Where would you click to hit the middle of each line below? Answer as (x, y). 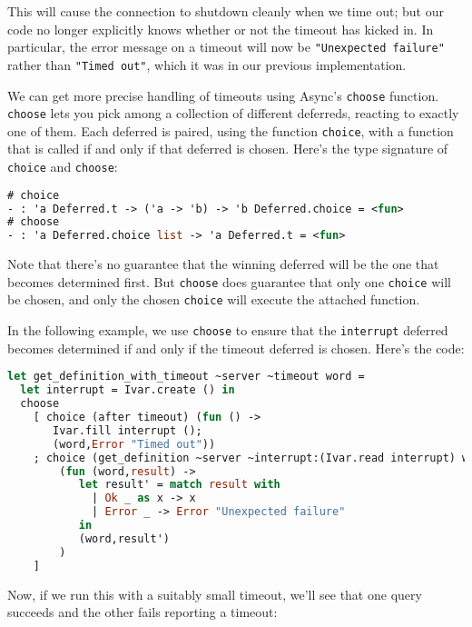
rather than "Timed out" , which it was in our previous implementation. (207, 64)
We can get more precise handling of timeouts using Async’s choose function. (223, 95)
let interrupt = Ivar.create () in (128, 390)
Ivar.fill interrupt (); (128, 430)
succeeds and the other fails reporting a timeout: (143, 612)
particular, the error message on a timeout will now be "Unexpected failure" (226, 47)
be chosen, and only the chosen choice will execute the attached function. (214, 299)
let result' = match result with (179, 485)
